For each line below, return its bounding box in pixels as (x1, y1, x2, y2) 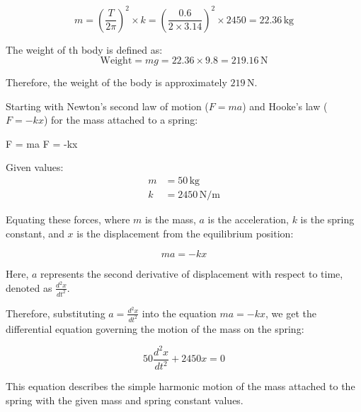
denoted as (6, 280, 52, 295)
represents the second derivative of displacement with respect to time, (40, 266, 343, 281)
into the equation (142, 305, 217, 320)
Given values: (6, 160, 64, 175)
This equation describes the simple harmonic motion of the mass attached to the (6, 379, 355, 394)
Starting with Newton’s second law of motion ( (6, 98, 209, 113)
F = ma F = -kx (6, 136, 78, 151)
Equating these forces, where (6, 212, 130, 227)
